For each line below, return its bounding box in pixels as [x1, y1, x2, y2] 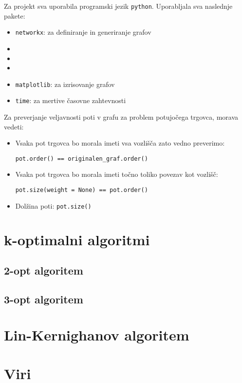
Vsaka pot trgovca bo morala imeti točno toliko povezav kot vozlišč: [15, 169, 218, 179]
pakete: [4, 10, 25, 21]
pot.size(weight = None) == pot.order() [15, 187, 148, 194]
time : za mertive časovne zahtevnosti [15, 95, 126, 106]
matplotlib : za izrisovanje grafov [15, 79, 115, 89]
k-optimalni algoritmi [4, 229, 150, 249]
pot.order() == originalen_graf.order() [15, 155, 148, 162]
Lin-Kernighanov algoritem [4, 325, 189, 345]
